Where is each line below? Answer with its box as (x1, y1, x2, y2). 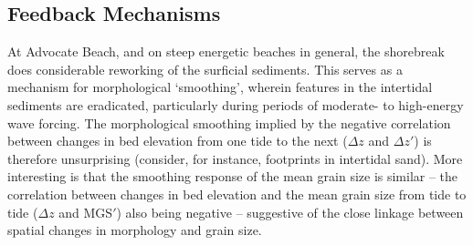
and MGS (58, 202, 113, 221)
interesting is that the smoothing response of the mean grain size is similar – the (7, 167, 458, 186)
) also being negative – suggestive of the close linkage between (116, 202, 464, 221)
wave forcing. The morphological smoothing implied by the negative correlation (7, 113, 451, 132)
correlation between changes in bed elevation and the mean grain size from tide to (7, 184, 467, 203)
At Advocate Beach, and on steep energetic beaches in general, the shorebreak (7, 42, 445, 61)
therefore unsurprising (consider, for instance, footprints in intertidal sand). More (7, 148, 463, 168)
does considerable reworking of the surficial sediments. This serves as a (7, 59, 403, 78)
